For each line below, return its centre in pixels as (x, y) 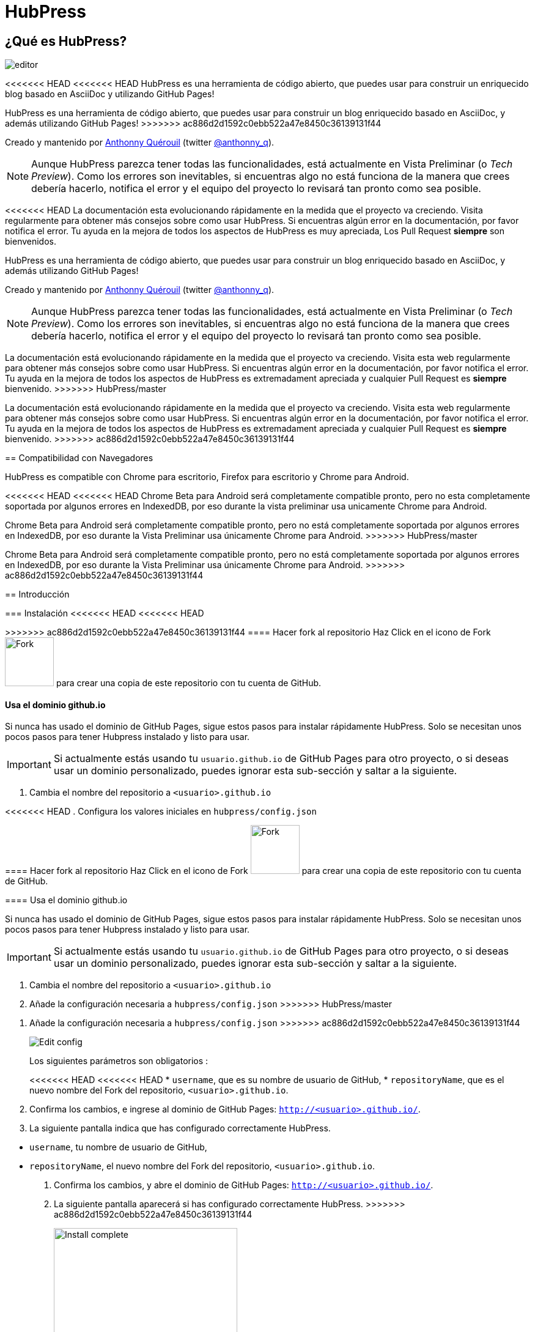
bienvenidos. (31, 242)
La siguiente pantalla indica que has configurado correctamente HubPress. (180, 1128)
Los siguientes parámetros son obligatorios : (119, 1061)
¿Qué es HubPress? (66, 41)
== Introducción (37, 594)
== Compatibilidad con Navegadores (79, 458)
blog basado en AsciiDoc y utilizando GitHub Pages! (110, 94)
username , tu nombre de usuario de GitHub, (118, 1147)
